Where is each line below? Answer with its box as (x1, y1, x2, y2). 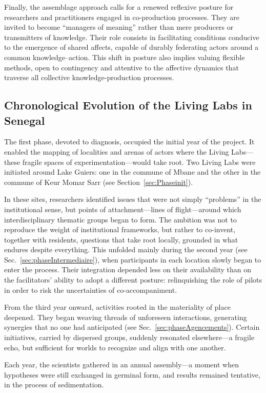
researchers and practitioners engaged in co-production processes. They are (4, 11, 239, 22)
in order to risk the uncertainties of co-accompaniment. (4, 284, 177, 295)
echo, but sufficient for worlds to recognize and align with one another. (4, 342, 226, 352)
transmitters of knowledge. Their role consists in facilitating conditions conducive (4, 31, 259, 42)
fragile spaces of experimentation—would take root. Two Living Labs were (22, 156, 256, 167)
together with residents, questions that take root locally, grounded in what (4, 234, 238, 245)
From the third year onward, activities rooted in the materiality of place (4, 302, 231, 312)
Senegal (4, 112, 45, 128)
